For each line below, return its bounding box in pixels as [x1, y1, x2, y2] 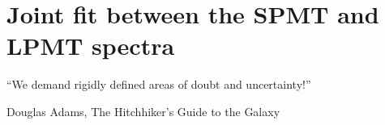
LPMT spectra [6, 29, 175, 62]
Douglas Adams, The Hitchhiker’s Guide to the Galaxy [6, 102, 280, 119]
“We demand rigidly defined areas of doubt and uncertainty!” [6, 76, 311, 93]
